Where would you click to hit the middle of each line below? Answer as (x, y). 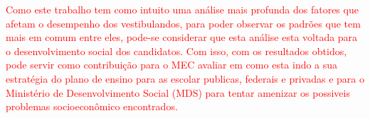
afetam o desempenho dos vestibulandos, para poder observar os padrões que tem (183, 23)
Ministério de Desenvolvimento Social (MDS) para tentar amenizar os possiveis (178, 92)
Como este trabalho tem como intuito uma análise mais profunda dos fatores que (182, 9)
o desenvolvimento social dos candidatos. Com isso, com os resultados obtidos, (176, 51)
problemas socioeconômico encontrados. (92, 106)
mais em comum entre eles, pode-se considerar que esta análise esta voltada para (182, 37)
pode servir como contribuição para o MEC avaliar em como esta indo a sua (172, 65)
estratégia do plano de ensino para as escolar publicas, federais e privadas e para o (185, 78)
